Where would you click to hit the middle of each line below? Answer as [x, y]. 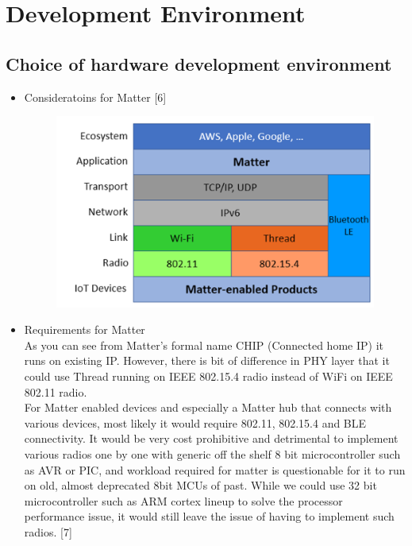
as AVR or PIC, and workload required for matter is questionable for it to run [215, 469]
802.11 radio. [56, 391]
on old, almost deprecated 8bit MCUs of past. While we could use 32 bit [200, 485]
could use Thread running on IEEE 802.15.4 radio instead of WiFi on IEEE [208, 376]
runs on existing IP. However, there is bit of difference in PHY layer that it [207, 360]
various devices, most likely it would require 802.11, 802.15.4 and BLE [195, 422]
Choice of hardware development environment [199, 63]
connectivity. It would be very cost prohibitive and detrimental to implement [211, 438]
